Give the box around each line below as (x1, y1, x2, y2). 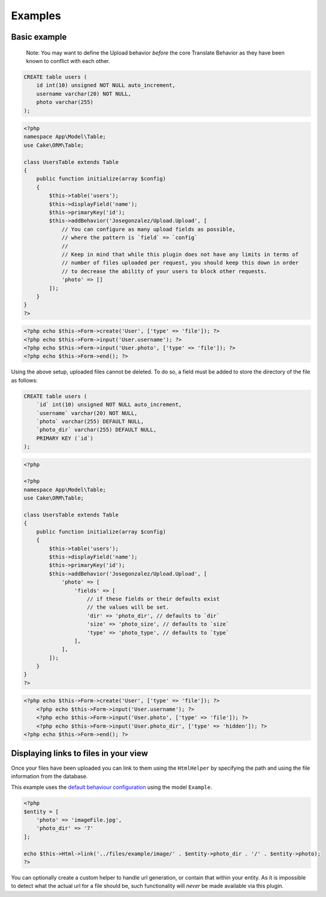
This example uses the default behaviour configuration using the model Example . (11, 784, 213, 791)
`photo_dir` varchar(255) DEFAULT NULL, (36, 426, 157, 433)
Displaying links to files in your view (11, 748, 148, 759)
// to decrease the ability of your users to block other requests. (61, 268, 267, 274)
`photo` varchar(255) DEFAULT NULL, (36, 418, 144, 424)
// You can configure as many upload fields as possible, (61, 226, 236, 232)
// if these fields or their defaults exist (87, 595, 220, 602)
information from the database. (11, 772, 88, 780)
